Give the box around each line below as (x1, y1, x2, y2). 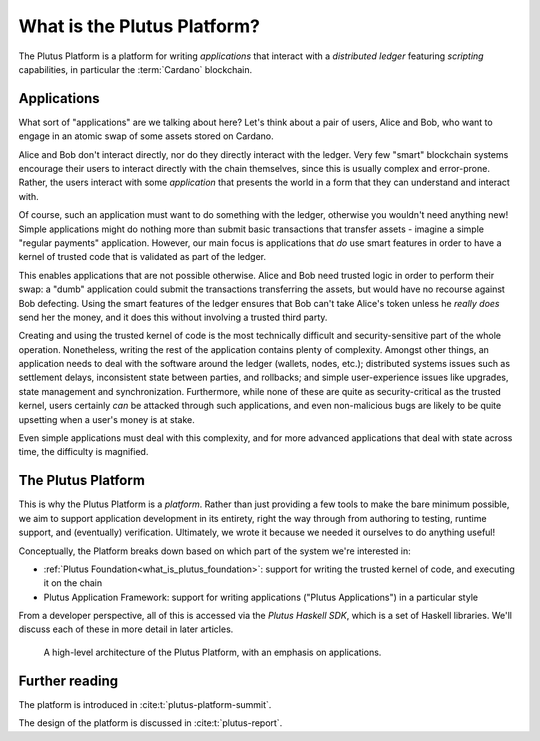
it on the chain (43, 577, 103, 589)
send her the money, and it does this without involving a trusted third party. (18, 311, 328, 323)
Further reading (18, 672, 119, 689)
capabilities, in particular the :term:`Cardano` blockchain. (18, 63, 253, 75)
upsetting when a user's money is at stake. (18, 413, 195, 425)
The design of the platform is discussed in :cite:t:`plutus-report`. (18, 717, 283, 729)
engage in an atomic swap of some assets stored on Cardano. (18, 130, 274, 142)
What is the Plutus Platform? (18, 15, 260, 37)
